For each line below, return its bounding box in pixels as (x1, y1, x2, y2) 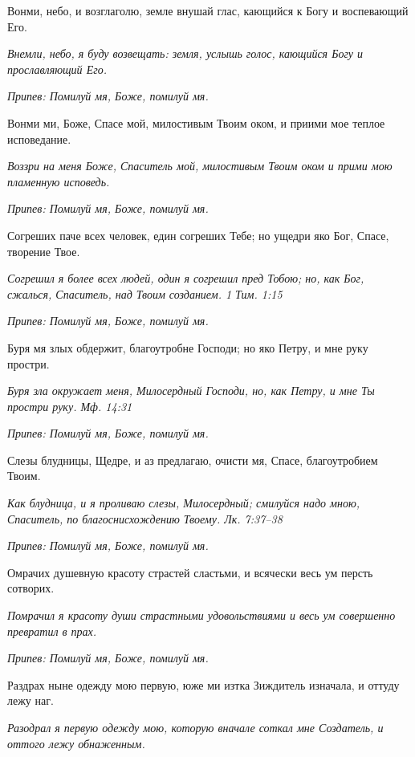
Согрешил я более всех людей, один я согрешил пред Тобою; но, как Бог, (7, 270, 364, 287)
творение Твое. (7, 242, 80, 259)
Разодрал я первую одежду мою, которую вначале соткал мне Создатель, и (7, 719, 384, 735)
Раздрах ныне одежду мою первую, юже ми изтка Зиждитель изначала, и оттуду (7, 676, 400, 693)
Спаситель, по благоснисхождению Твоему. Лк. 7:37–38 (7, 510, 283, 527)
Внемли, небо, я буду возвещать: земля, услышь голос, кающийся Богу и (7, 45, 364, 62)
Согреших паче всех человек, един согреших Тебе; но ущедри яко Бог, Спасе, (7, 226, 389, 243)
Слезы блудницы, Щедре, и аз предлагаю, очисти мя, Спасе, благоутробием (7, 451, 378, 468)
